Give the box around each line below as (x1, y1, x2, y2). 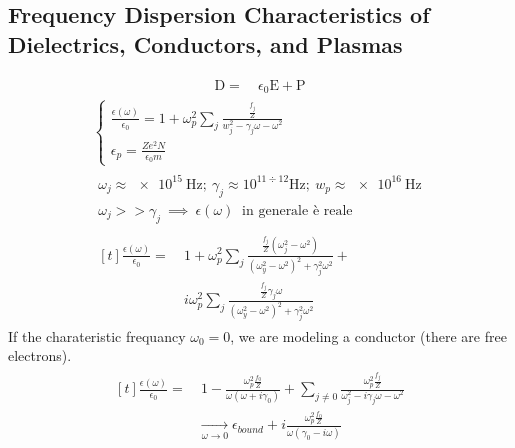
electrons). (8, 345, 72, 366)
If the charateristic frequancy (8, 325, 186, 346)
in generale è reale (242, 203, 353, 218)
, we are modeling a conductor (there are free (230, 325, 507, 346)
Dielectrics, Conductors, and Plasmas (8, 28, 403, 59)
